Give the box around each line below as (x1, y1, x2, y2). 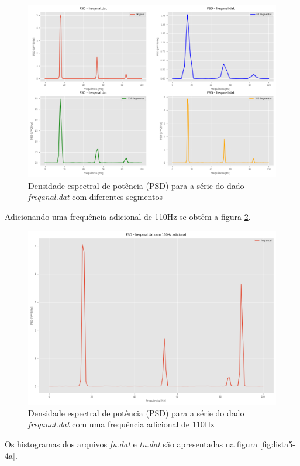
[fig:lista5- (260, 438, 295, 450)
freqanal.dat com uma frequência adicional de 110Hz (28, 418, 215, 430)
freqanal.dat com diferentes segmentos (28, 191, 163, 203)
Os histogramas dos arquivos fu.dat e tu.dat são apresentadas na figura (5, 438, 258, 450)
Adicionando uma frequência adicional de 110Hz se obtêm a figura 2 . (5, 210, 251, 223)
